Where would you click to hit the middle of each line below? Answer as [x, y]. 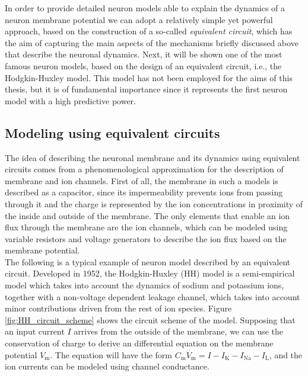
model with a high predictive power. [70, 100]
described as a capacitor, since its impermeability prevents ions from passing [144, 192]
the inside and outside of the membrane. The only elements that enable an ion [147, 215]
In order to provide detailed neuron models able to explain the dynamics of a [145, 8]
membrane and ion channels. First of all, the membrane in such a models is [142, 180]
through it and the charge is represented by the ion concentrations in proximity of [154, 203]
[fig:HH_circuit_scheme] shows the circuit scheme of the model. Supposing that [150, 319]
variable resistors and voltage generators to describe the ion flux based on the [146, 238]
